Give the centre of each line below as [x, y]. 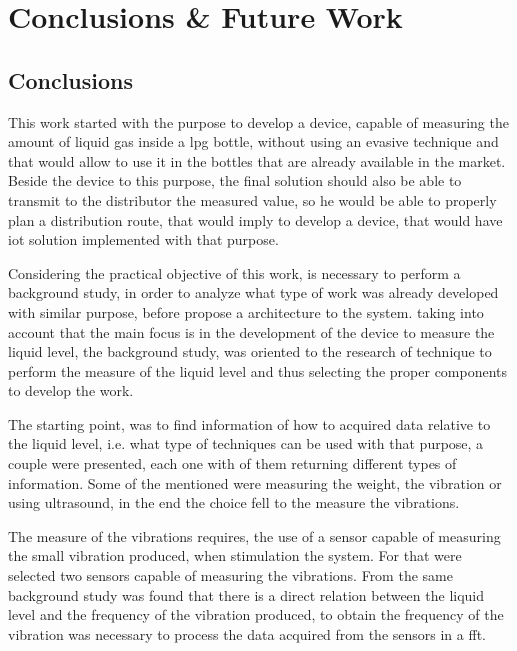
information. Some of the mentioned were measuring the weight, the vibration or [255, 482]
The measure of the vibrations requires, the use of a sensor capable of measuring [254, 535]
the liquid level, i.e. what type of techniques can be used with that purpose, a [246, 443]
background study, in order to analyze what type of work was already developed [253, 292]
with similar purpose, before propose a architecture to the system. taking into [246, 311]
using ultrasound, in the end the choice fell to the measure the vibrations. [234, 502]
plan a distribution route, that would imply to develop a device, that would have [255, 219]
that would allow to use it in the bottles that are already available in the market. [257, 160]
